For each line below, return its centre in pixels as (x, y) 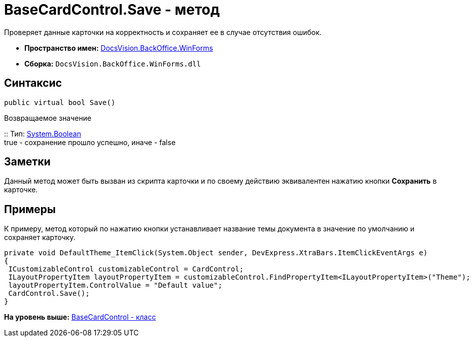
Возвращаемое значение (48, 118)
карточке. (21, 190)
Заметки (27, 162)
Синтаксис (33, 83)
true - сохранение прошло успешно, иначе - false (90, 142)
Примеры (30, 209)
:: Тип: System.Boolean (43, 133)
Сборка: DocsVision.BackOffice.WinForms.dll (113, 63)
